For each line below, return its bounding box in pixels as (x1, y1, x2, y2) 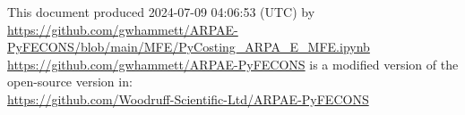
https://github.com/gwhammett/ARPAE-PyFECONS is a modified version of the (7, 54, 459, 73)
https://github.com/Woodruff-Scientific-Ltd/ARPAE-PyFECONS (7, 89, 369, 108)
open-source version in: (7, 72, 133, 91)
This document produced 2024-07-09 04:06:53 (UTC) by (7, 3, 315, 21)
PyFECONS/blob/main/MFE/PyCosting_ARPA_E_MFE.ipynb (7, 37, 370, 56)
